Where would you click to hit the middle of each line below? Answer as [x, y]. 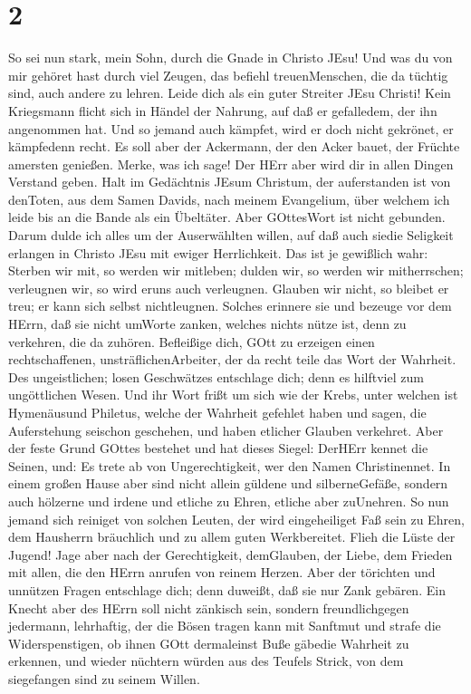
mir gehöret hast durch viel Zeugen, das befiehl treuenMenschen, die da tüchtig [228, 75]
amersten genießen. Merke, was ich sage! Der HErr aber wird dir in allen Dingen [231, 164]
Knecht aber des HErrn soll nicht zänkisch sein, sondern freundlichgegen [209, 607]
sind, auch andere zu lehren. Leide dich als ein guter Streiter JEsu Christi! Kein [230, 93]
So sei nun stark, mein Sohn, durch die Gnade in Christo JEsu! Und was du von [231, 58]
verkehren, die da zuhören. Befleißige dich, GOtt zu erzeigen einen [192, 341]
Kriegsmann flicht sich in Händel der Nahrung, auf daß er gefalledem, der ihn [223, 110]
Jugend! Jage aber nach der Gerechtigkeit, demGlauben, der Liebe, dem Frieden [231, 554]
